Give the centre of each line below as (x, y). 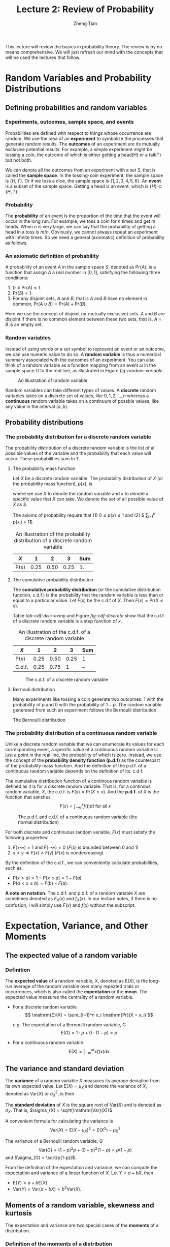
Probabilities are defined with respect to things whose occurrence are (78, 133)
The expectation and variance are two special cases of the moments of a (82, 1225)
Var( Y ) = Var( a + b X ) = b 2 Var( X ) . (47, 1189)
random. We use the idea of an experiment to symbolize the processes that (84, 138)
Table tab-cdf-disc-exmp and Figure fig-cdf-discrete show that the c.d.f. (89, 615)
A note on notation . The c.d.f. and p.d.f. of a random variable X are (75, 893)
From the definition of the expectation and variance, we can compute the (81, 1168)
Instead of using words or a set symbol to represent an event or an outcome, (85, 349)
